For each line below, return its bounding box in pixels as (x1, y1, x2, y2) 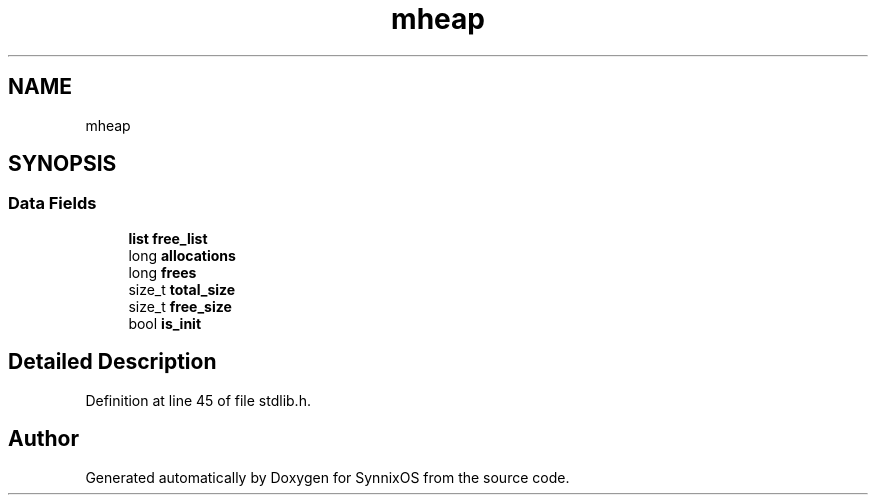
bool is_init (128, 314, 202, 332)
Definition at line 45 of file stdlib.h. (85, 391, 311, 409)
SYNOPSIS (8, 151, 117, 177)
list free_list (128, 229, 208, 247)
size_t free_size (128, 297, 232, 315)
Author (8, 426, 79, 452)
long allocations (128, 246, 236, 264)
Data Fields (8, 193, 97, 214)
